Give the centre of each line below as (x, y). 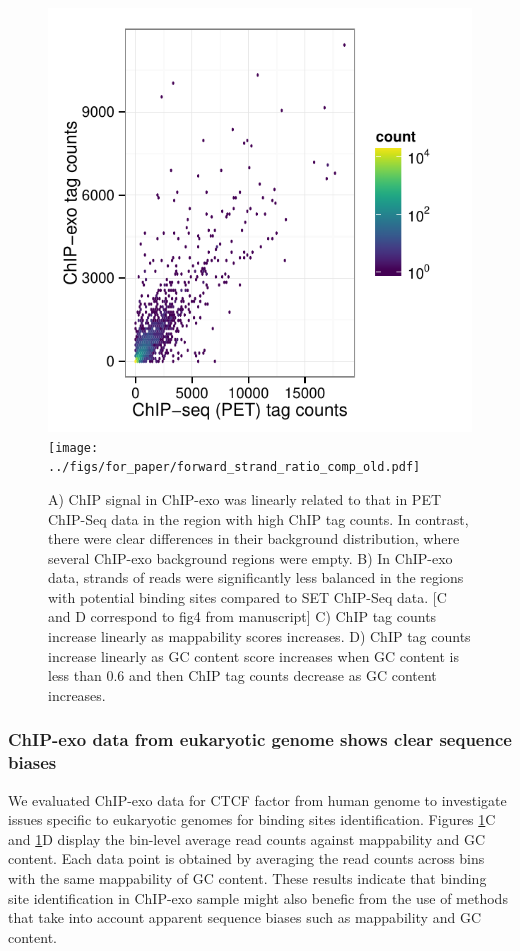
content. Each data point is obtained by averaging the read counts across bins (246, 858)
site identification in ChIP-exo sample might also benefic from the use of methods (258, 897)
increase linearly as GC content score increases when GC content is (254, 655)
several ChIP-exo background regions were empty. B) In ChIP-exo (250, 557)
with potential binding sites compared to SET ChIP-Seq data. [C (247, 596)
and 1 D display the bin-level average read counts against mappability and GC (247, 838)
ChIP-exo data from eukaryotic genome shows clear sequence (260, 739)
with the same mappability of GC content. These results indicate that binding (247, 877)
